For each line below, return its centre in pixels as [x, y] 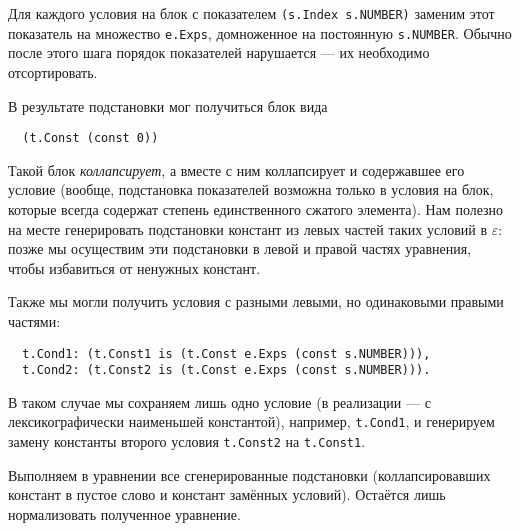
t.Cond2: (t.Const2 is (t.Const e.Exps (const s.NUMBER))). [226, 370]
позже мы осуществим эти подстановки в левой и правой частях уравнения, [240, 248]
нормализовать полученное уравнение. [124, 513]
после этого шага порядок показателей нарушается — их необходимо [219, 52]
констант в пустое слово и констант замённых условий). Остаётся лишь [227, 494]
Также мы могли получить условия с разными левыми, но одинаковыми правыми [256, 301]
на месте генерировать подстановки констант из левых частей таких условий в [248, 228]
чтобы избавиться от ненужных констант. [134, 267]
